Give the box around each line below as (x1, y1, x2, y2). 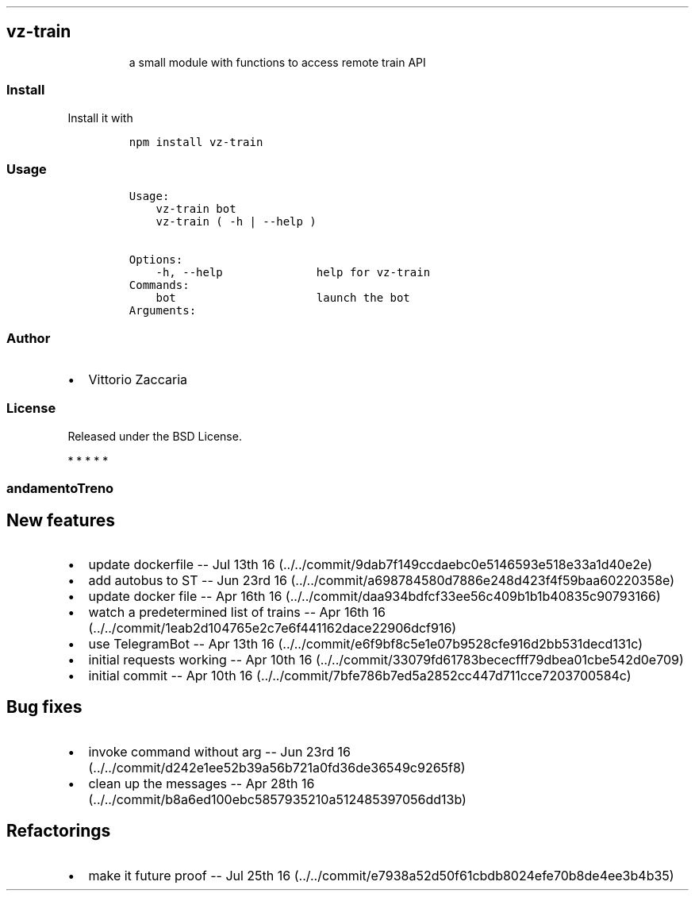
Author (6, 329, 51, 346)
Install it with (67, 110, 133, 125)
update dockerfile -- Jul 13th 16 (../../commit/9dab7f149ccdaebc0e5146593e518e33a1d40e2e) (88, 556, 652, 573)
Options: (129, 253, 183, 267)
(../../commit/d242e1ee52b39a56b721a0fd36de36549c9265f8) (88, 759, 466, 776)
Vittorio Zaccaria (88, 372, 187, 388)
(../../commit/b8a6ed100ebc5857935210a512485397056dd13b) (88, 791, 467, 807)
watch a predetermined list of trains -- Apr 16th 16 (88, 604, 386, 621)
